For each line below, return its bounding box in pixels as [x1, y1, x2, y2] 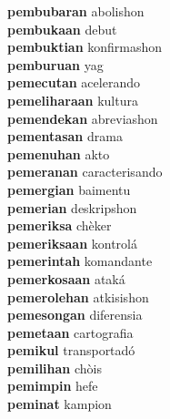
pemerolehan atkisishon [7, 287, 149, 306]
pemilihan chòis [7, 358, 102, 377]
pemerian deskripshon [7, 198, 137, 217]
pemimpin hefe [7, 376, 98, 395]
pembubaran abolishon [7, 2, 145, 20]
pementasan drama [7, 127, 123, 146]
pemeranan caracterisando [7, 162, 163, 181]
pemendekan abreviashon [7, 108, 158, 128]
